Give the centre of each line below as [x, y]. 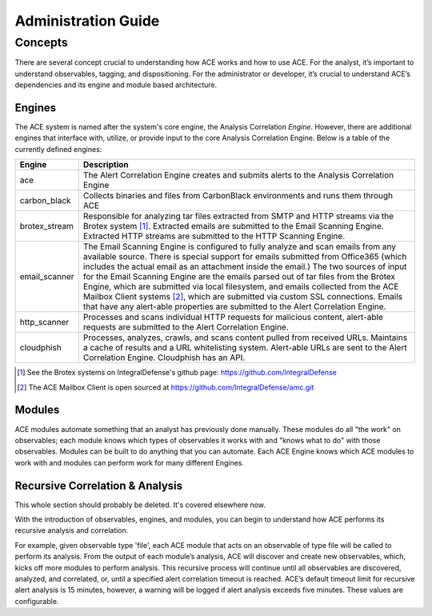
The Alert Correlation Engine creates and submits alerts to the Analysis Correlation [238, 175]
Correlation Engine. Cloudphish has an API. [164, 358]
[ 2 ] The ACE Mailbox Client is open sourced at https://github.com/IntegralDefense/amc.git [166, 387]
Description [106, 165]
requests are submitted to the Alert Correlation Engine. [186, 327]
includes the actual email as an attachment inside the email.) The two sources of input [245, 266]
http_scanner [44, 322]
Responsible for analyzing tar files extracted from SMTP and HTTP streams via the [238, 216]
